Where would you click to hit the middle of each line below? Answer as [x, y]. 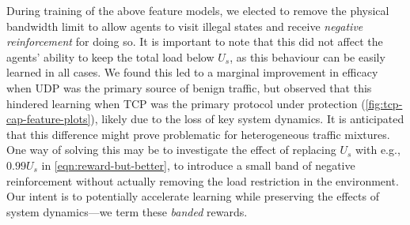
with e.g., [378, 150]
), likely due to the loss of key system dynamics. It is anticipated [247, 119]
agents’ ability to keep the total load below [110, 56]
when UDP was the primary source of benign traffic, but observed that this [189, 87]
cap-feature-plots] [49, 119]
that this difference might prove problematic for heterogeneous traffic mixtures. [198, 134]
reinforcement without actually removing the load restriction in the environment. [203, 180]
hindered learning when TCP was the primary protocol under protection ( [186, 103]
